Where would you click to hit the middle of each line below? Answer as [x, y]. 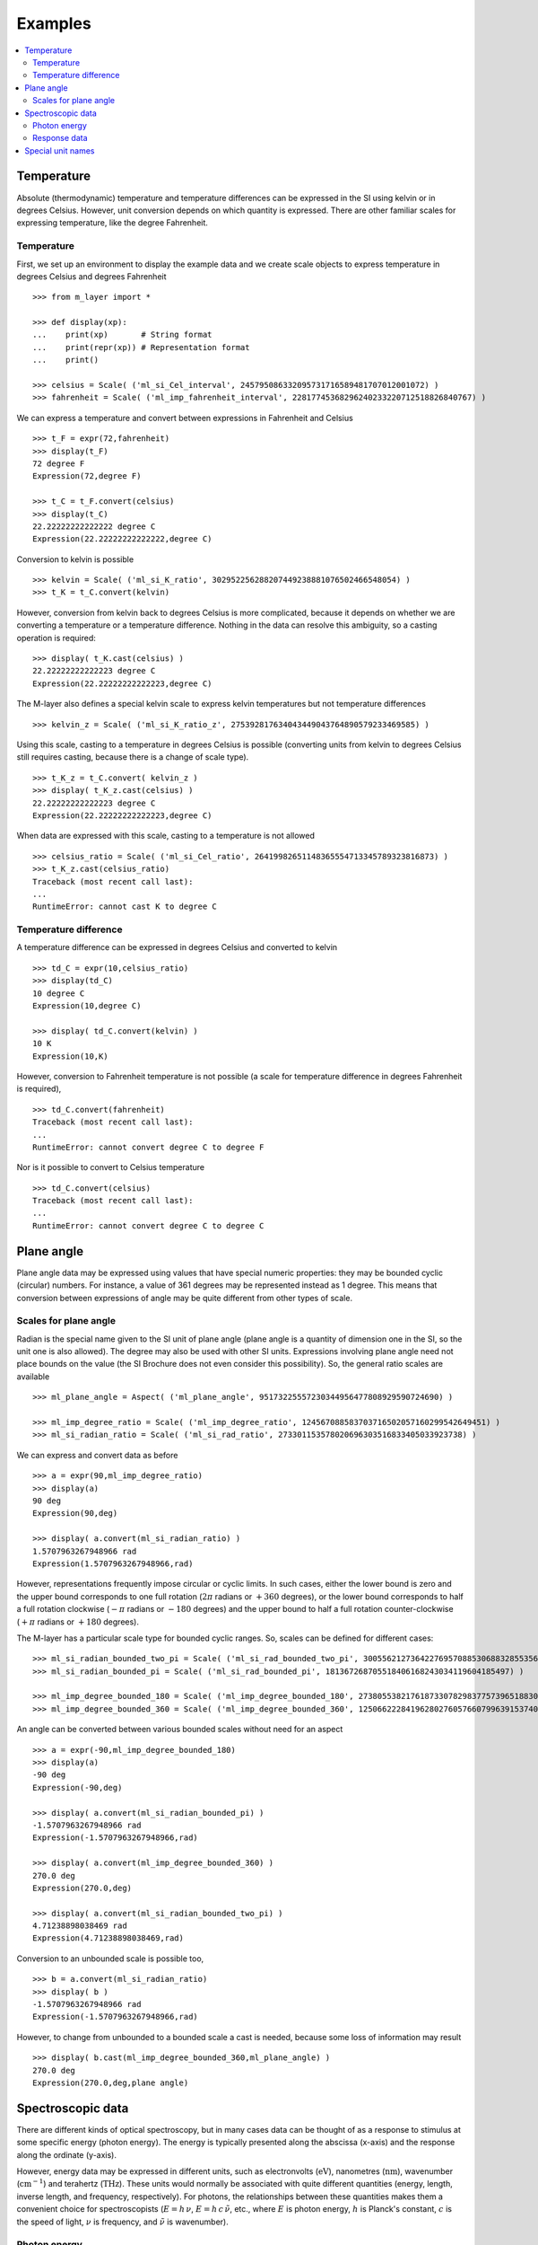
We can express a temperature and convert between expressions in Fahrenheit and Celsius [185, 418]
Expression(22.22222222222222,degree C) [122, 539]
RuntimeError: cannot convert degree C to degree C [148, 1225]
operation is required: [56, 638]
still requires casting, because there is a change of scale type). [133, 757]
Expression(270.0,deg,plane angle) [111, 2083]
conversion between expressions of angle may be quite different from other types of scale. [185, 1298]
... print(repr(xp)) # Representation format [141, 347]
